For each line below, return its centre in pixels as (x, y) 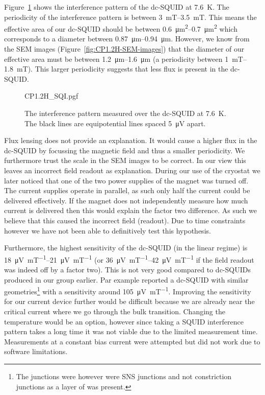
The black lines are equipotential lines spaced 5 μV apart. (115, 123)
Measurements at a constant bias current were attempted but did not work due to (132, 341)
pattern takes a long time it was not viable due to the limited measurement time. (131, 331)
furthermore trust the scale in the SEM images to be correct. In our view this (125, 160)
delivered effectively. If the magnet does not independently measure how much (126, 200)
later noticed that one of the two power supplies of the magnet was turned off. (126, 180)
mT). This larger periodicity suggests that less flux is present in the (122, 69)
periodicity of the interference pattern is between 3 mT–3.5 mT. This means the (130, 17)
